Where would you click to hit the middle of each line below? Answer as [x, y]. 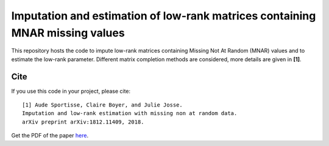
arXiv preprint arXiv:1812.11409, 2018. [83, 122]
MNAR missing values [68, 33]
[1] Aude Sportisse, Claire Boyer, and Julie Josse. [102, 105]
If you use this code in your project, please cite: [71, 91]
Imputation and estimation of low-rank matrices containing [164, 16]
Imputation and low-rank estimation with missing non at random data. [130, 113]
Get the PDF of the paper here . [50, 136]
